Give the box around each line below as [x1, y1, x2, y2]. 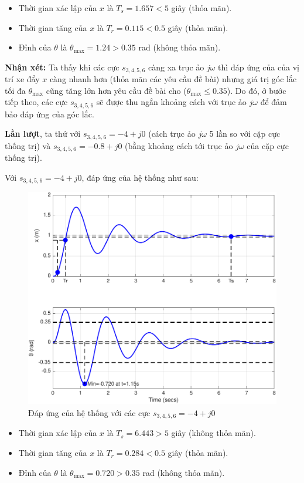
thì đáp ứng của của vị [218, 60, 299, 73]
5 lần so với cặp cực [209, 127, 281, 140]
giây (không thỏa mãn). [171, 427, 256, 439]
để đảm [260, 96, 287, 108]
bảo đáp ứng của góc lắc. [5, 107, 94, 120]
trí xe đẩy [5, 73, 40, 85]
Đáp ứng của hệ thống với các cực [28, 406, 151, 418]
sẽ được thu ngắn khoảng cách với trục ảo [96, 96, 247, 108]
